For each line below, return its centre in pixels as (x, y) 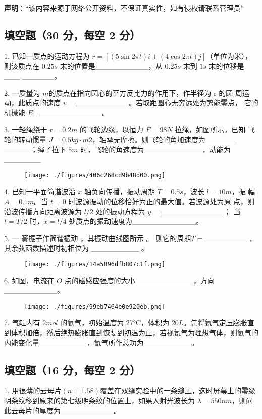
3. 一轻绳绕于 (26, 129)
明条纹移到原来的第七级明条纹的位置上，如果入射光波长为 (99, 401)
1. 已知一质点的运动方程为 (47, 56)
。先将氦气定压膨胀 (215, 322)
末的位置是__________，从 (111, 66)
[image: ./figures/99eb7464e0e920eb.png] (95, 306)
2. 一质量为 (22, 93)
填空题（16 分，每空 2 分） (72, 369)
